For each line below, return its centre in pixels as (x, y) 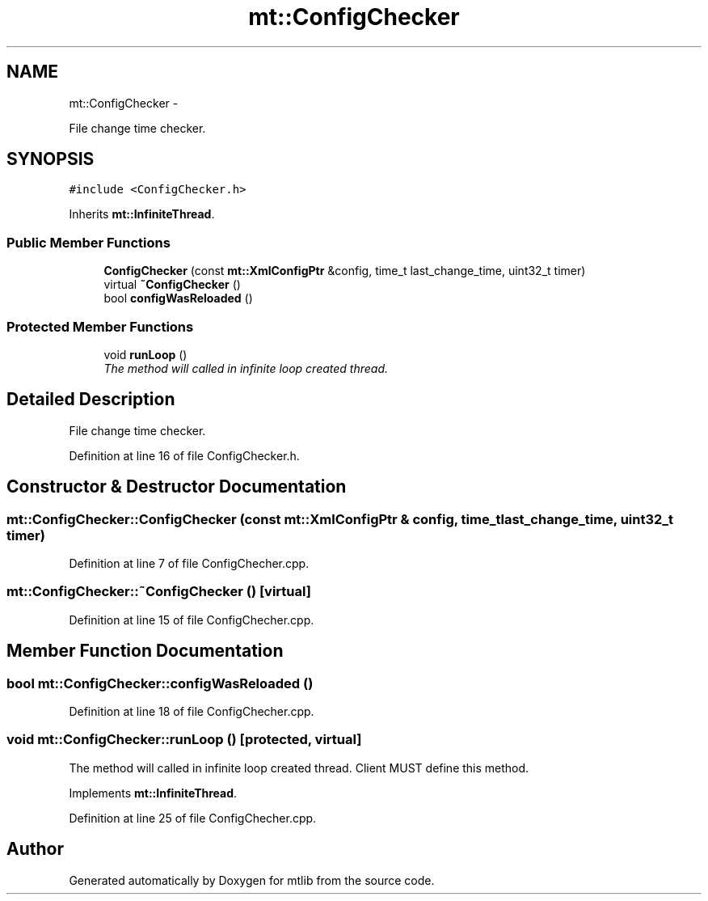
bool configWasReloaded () (178, 298)
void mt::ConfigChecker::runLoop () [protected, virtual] (184, 740)
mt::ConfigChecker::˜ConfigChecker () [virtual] (159, 592)
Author (35, 849)
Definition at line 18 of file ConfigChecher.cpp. (192, 711)
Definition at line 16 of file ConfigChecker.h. (184, 455)
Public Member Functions (88, 242)
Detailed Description (91, 400)
